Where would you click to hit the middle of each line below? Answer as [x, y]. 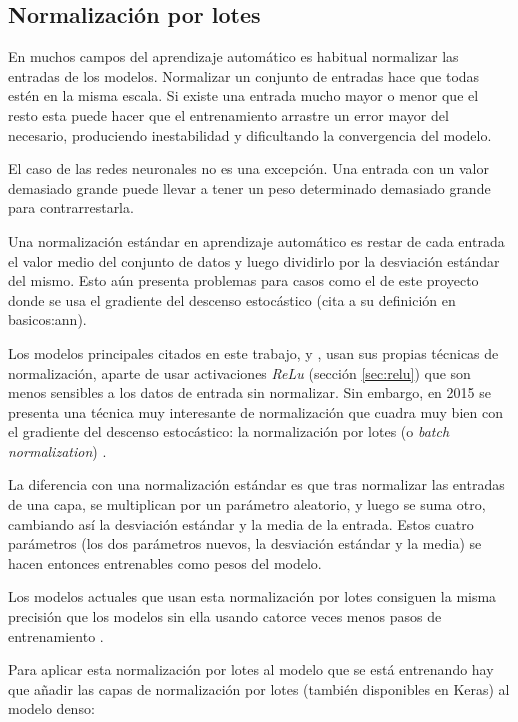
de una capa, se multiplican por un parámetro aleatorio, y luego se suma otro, [247, 504]
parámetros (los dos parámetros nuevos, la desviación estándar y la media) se [245, 543]
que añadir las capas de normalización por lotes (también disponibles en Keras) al [259, 688]
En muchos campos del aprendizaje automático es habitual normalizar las [233, 56]
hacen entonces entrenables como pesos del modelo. [165, 562]
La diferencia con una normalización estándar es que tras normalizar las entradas [256, 484]
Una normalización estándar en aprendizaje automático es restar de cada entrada [256, 240]
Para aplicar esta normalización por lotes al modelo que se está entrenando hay [251, 669]
